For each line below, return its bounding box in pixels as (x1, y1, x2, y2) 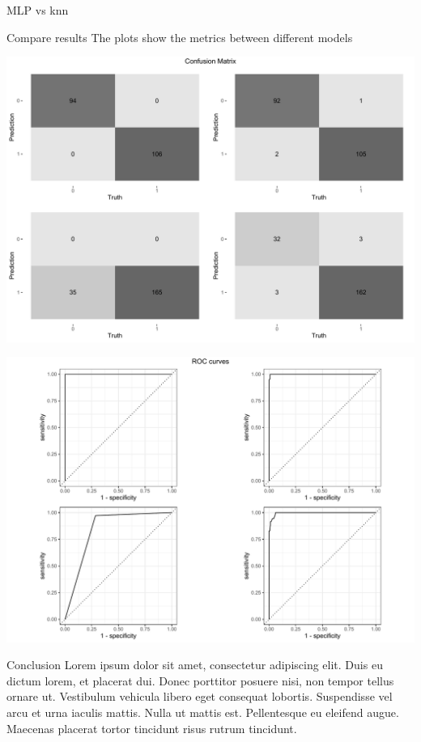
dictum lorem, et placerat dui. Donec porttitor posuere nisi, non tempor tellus (6, 672, 394, 689)
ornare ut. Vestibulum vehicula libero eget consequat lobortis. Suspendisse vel (6, 688, 393, 705)
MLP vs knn (6, 2, 69, 18)
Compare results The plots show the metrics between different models (6, 28, 353, 45)
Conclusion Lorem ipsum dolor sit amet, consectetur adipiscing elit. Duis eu (6, 656, 383, 673)
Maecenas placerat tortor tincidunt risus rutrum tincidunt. (6, 719, 297, 736)
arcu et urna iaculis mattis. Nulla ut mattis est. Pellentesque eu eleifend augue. (6, 703, 399, 720)
